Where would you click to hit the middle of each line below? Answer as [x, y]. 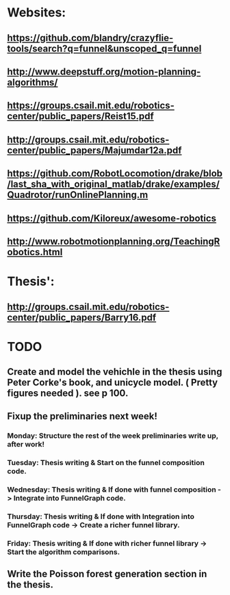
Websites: [37, 13]
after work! [26, 445]
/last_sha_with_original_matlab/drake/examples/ [114, 184]
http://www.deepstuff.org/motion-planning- [104, 71]
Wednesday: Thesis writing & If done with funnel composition [112, 490]
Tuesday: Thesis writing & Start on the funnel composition [106, 463]
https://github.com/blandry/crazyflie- [90, 38]
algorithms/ [33, 82]
